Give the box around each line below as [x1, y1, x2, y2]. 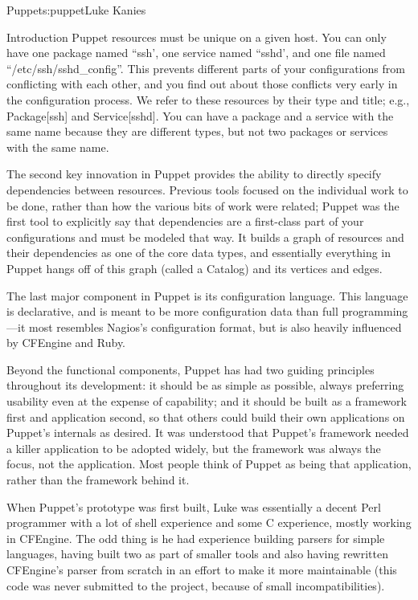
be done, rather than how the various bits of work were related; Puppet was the [6, 197, 400, 214]
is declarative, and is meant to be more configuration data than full [6, 303, 338, 320]
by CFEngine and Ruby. [6, 334, 126, 351]
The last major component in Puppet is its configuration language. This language [6, 287, 408, 304]
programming [342, 303, 408, 320]
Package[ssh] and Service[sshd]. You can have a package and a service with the [6, 107, 394, 124]
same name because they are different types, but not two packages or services [6, 123, 388, 140]
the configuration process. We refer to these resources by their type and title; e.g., [6, 91, 410, 108]
